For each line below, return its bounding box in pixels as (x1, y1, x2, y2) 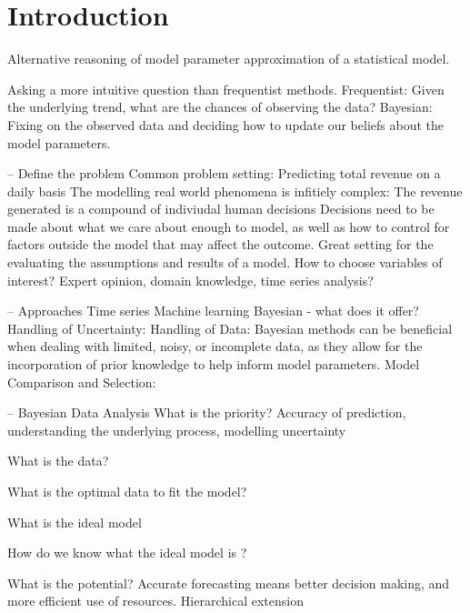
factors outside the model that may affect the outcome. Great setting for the (7, 235, 434, 254)
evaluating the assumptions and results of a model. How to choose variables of (7, 253, 443, 272)
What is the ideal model (7, 512, 142, 531)
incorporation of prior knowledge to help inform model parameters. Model (7, 355, 420, 374)
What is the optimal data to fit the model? (7, 482, 247, 500)
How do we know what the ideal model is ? (7, 543, 247, 562)
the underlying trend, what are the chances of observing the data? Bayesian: (7, 97, 433, 116)
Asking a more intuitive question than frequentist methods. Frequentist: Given (7, 79, 445, 98)
